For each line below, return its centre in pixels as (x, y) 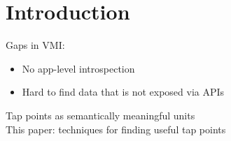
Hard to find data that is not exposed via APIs (123, 92)
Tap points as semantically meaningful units (100, 115)
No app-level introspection (78, 68)
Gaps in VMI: (35, 45)
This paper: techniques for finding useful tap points (116, 129)
